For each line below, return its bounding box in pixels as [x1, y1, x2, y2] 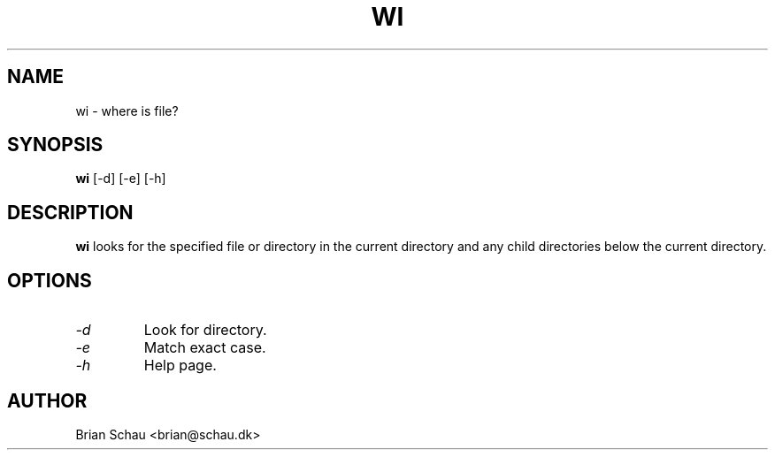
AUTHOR [7, 389, 88, 412]
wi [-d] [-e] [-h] [75, 171, 166, 187]
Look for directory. [143, 321, 267, 339]
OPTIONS [7, 269, 92, 292]
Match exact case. [143, 339, 266, 357]
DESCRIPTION [7, 201, 134, 224]
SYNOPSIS [7, 133, 104, 156]
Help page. [143, 356, 217, 375]
